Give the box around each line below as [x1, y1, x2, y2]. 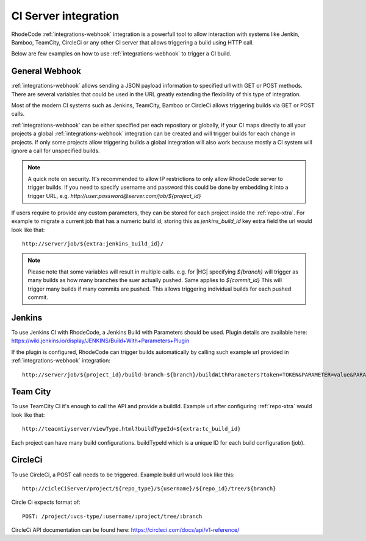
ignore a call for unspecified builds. [11, 147, 100, 154]
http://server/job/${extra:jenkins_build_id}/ [22, 241, 164, 247]
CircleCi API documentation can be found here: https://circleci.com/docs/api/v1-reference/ [11, 526, 240, 534]
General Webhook [11, 66, 82, 76]
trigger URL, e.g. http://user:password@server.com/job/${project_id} [27, 192, 201, 199]
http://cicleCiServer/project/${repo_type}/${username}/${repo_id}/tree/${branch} [22, 485, 276, 492]
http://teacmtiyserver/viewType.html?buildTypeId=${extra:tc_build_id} [22, 425, 241, 433]
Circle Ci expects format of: [11, 498, 81, 506]
